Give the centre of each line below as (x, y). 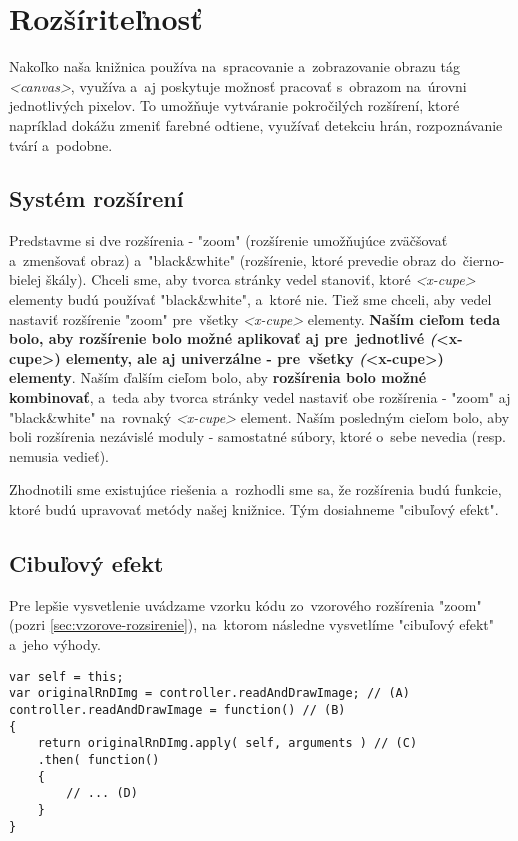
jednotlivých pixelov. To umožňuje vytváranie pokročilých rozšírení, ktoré (234, 105)
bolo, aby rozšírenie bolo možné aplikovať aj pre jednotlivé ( (223, 338)
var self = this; (66, 676)
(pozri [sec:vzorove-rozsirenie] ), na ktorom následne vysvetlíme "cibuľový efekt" (252, 624)
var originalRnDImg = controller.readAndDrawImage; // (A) (209, 693)
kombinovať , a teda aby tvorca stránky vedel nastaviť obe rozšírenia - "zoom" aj (260, 397)
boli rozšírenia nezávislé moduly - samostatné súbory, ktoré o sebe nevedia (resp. (257, 436)
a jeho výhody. (55, 644)
